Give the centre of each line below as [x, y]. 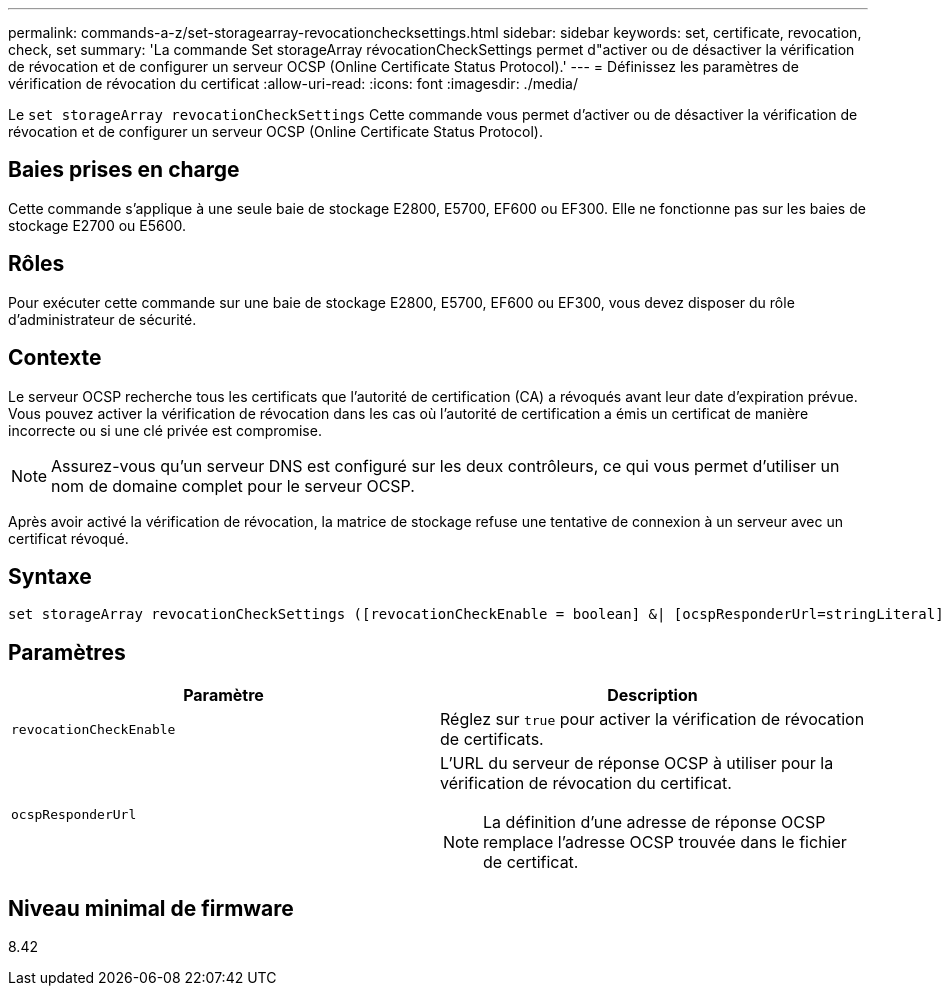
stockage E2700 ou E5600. [97, 225]
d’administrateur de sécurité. [102, 319]
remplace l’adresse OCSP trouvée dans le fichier [665, 842]
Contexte [55, 358]
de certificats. [492, 739]
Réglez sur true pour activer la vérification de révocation [652, 719]
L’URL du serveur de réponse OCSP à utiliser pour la [637, 763]
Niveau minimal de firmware [151, 908]
